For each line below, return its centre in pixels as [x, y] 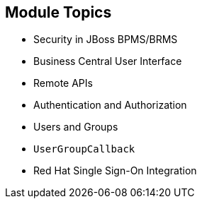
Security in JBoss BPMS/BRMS [106, 40]
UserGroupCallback [84, 149]
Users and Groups [76, 127]
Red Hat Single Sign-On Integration [115, 171]
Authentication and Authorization [110, 105]
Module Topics [58, 12]
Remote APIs [63, 83]
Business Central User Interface [108, 61]
